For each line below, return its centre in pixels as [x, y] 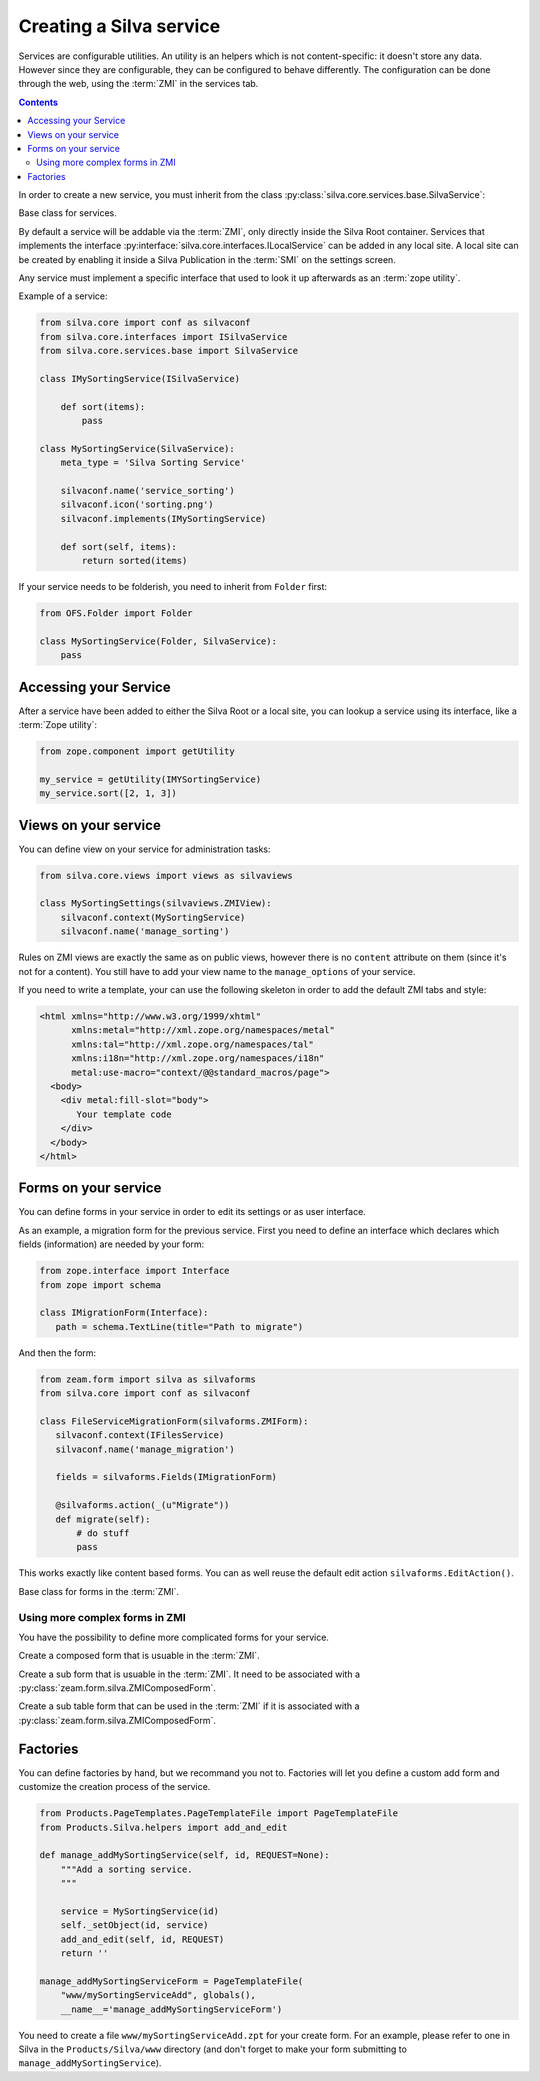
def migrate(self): [103, 1519]
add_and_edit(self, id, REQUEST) [142, 1939]
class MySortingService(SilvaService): [137, 448]
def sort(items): [103, 406]
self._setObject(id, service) [134, 1925]
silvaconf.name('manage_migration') [145, 1449]
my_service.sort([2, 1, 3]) [108, 793]
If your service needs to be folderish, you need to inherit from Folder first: [173, 587]
